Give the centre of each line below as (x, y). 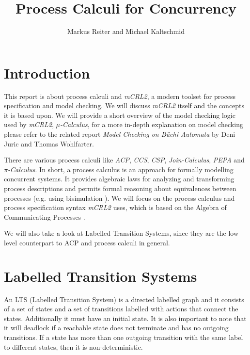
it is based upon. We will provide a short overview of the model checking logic (120, 115)
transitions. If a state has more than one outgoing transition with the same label (124, 337)
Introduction (47, 73)
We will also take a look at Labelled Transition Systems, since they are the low (121, 233)
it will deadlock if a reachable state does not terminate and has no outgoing (116, 328)
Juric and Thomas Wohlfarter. (49, 143)
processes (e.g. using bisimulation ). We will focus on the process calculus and (119, 198)
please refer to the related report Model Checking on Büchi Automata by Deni (120, 134)
